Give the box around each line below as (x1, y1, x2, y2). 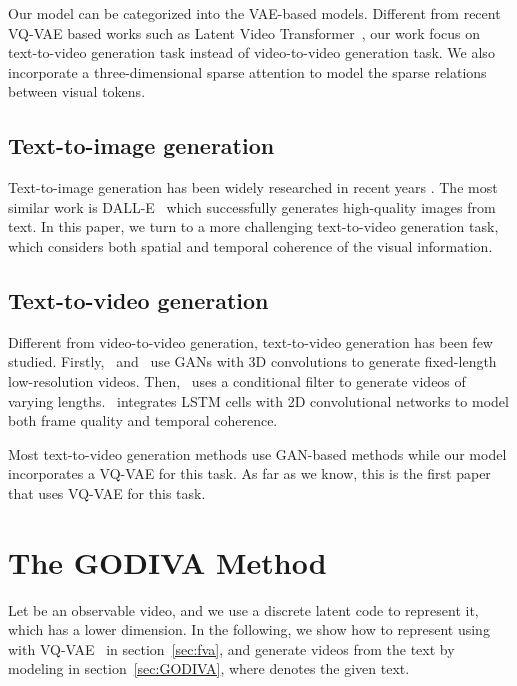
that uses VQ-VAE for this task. (8, 482, 206, 503)
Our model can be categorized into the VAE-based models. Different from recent (8, 3, 501, 23)
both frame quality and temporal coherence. (8, 410, 278, 431)
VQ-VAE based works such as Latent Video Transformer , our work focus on (8, 22, 481, 43)
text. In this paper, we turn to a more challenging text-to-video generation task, (8, 216, 499, 237)
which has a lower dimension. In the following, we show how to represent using (8, 619, 490, 640)
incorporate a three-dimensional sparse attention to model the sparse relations (8, 61, 487, 82)
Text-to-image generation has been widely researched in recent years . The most (8, 177, 498, 198)
